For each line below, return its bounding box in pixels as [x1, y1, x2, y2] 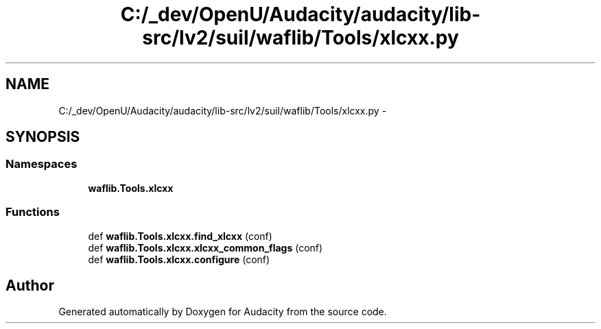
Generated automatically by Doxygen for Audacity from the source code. [58, 306, 387, 318]
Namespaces [5, 157, 78, 171]
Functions [5, 205, 60, 219]
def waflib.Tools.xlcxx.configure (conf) [88, 253, 270, 265]
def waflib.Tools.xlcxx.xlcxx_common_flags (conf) [88, 241, 323, 254]
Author [5, 276, 54, 294]
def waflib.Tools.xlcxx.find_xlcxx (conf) [88, 230, 272, 242]
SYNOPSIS [5, 128, 80, 146]
